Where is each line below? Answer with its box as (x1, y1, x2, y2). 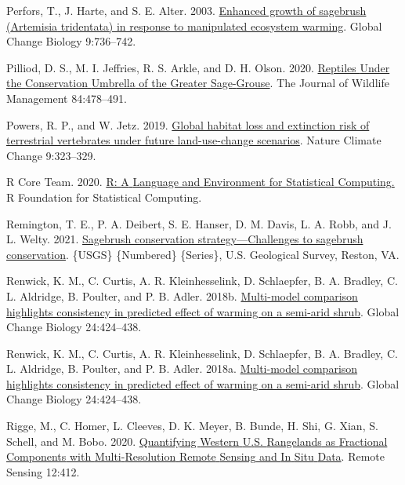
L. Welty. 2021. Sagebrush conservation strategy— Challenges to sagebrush (6, 231, 363, 247)
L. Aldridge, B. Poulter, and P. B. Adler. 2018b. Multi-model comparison (6, 287, 358, 304)
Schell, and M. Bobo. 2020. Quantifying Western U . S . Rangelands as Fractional (6, 432, 388, 449)
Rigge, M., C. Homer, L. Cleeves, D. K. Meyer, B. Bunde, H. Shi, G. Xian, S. (6, 418, 378, 434)
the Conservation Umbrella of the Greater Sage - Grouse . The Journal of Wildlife (6, 75, 389, 91)
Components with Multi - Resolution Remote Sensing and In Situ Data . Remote (6, 448, 385, 465)
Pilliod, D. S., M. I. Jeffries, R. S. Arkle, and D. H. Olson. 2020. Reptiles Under (6, 59, 390, 75)
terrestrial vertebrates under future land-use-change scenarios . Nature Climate (6, 132, 381, 148)
